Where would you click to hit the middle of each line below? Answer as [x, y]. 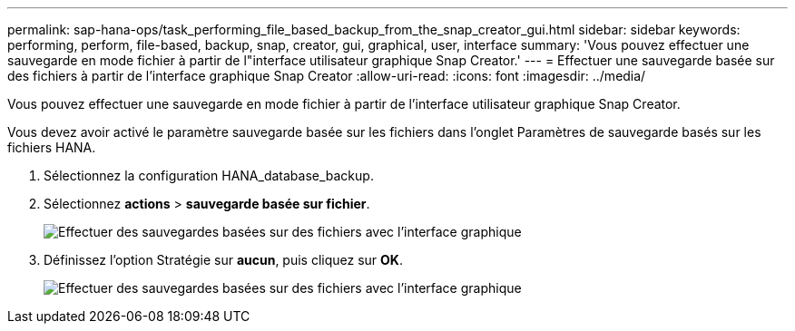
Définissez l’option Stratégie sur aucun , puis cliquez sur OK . [223, 260]
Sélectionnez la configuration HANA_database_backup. [209, 175]
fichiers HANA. [52, 147]
